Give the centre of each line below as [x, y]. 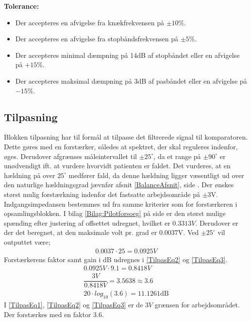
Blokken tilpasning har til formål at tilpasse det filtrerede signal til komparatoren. [126, 137]
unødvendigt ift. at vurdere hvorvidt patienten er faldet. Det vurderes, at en [117, 166]
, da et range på [177, 156]
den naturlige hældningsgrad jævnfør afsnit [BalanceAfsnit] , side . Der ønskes [119, 185]
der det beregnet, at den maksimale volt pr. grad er [81, 232]
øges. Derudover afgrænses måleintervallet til [70, 156]
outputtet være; [27, 241]
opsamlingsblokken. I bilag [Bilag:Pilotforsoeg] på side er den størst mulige [115, 213]
